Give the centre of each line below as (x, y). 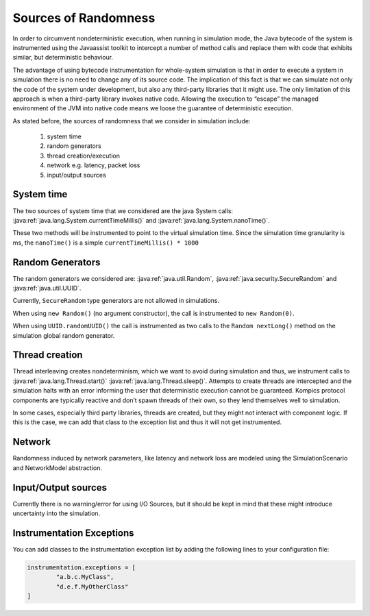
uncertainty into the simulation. (57, 513)
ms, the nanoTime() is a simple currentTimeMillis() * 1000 (106, 243)
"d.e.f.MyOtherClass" (92, 587)
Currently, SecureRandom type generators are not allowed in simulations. (116, 301)
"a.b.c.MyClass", (85, 577)
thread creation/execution (83, 156)
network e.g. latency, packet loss (94, 165)
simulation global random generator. (64, 335)
